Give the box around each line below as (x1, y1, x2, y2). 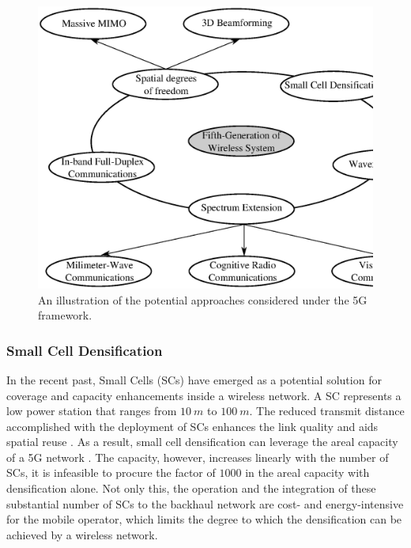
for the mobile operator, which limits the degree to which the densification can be (6, 511, 402, 527)
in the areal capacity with (245, 464, 370, 481)
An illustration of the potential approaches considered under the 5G (38, 291, 368, 308)
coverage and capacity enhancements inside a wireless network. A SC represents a (6, 387, 402, 403)
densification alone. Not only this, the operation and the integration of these (6, 480, 376, 497)
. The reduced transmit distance (249, 402, 405, 419)
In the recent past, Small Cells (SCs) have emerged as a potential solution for (6, 371, 382, 387)
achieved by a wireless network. (6, 526, 158, 542)
